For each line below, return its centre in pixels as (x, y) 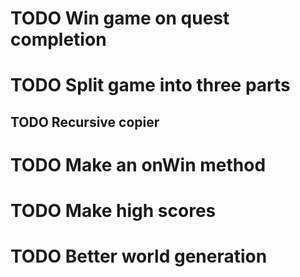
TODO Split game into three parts (150, 85)
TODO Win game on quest (120, 18)
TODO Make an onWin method (138, 164)
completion (58, 39)
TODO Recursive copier (85, 122)
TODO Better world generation (139, 256)
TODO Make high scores (113, 211)
